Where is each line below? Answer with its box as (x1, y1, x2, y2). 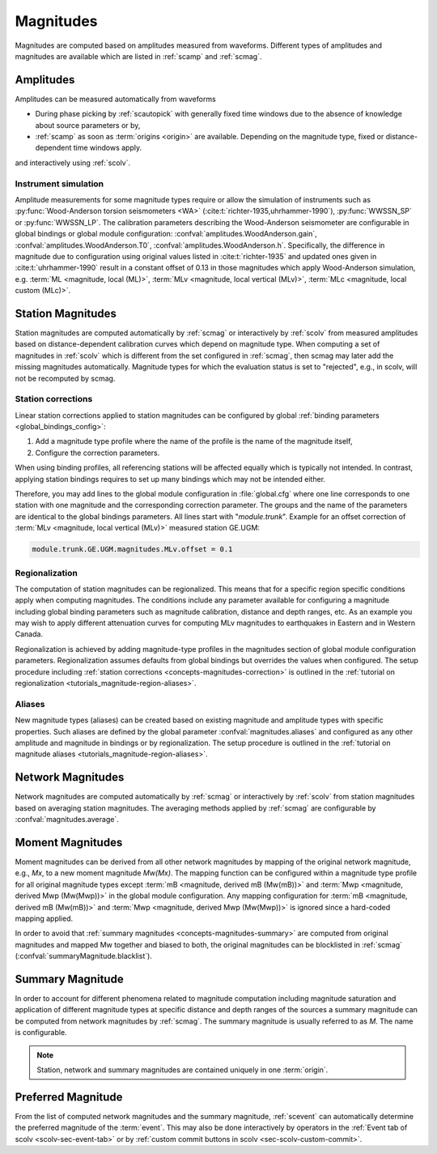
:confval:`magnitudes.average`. (15, 815, 119, 824)
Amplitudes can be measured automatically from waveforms (15, 94, 216, 104)
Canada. (15, 629, 44, 639)
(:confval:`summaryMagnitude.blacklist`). (15, 952, 153, 961)
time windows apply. (73, 143, 142, 153)
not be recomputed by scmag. (15, 373, 116, 383)
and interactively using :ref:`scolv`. (15, 158, 131, 168)
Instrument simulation (15, 178, 104, 189)
